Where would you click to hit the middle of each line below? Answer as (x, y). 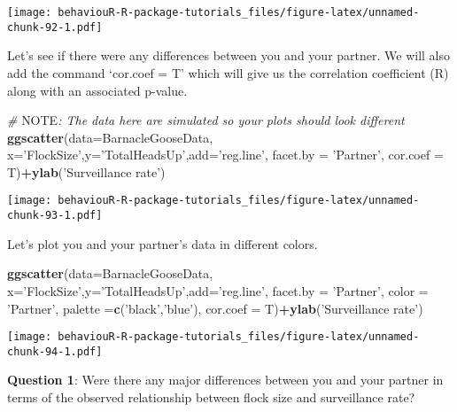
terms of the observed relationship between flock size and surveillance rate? (211, 397)
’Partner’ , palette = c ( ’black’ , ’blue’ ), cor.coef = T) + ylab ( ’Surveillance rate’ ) (215, 308)
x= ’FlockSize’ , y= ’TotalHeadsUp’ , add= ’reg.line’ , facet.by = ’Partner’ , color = (218, 290)
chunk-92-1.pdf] (55, 27)
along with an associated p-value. (97, 90)
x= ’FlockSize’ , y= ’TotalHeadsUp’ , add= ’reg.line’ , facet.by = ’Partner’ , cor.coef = (225, 155)
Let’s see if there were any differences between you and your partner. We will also (229, 55)
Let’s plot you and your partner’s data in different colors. (163, 243)
